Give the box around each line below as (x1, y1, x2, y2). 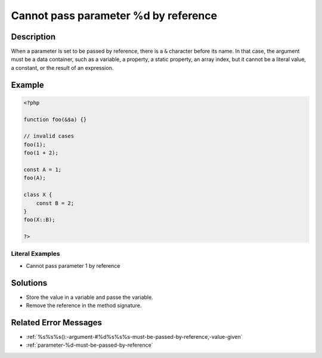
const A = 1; (23, 166, 62, 173)
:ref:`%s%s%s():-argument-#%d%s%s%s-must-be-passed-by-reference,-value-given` (26, 333, 243, 341)
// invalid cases (23, 133, 75, 140)
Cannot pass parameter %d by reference (11, 9, 218, 22)
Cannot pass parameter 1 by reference (26, 262, 120, 269)
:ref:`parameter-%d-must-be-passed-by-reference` (26, 341, 153, 349)
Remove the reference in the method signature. (26, 302, 143, 309)
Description (11, 32, 56, 42)
